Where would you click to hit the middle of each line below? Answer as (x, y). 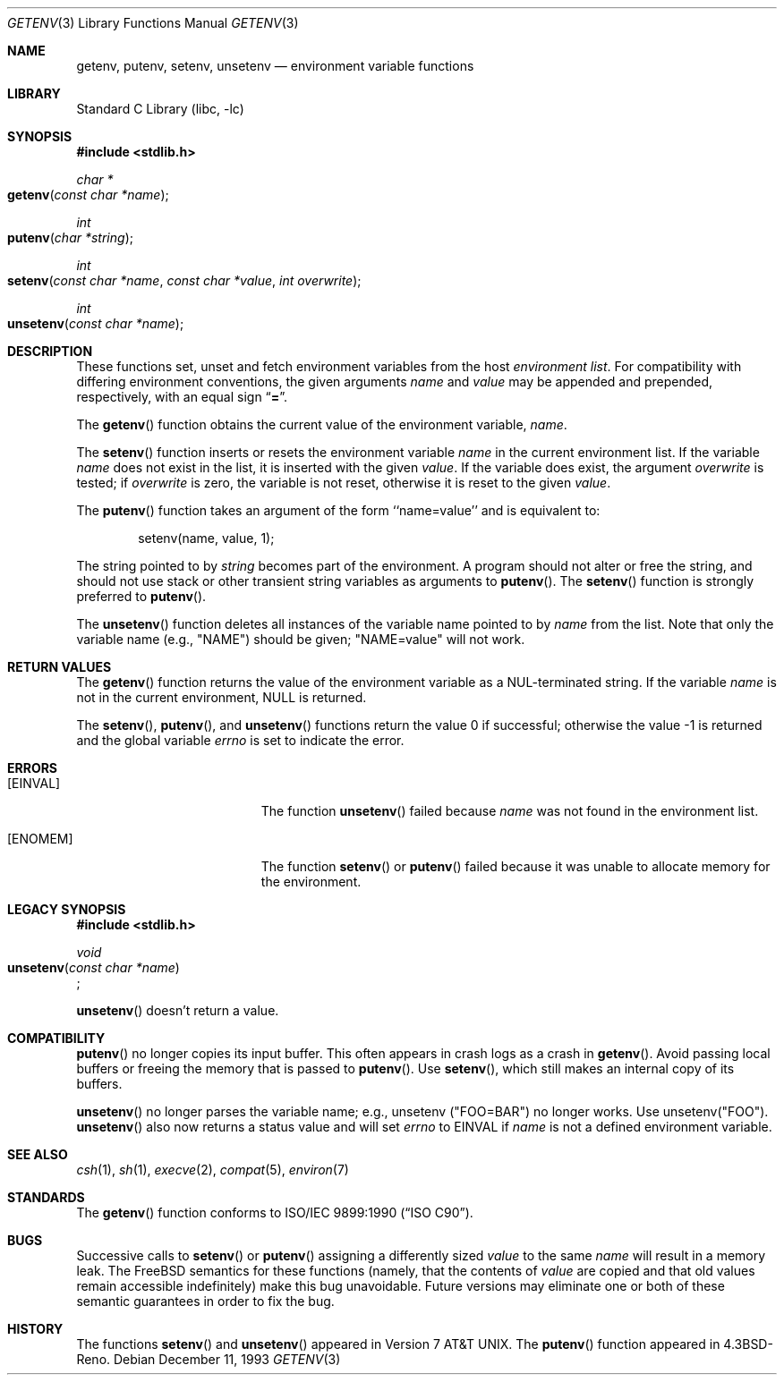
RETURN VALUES (60, 667)
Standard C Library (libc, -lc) (160, 109)
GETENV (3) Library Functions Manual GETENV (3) (153, 23)
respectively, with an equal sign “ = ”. (182, 397)
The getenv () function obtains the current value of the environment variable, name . (322, 424)
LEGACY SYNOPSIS (67, 909)
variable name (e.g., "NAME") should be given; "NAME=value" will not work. (301, 639)
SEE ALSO (38, 1154)
